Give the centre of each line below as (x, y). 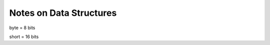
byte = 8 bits (22, 28)
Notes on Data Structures (63, 13)
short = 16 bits (24, 37)
